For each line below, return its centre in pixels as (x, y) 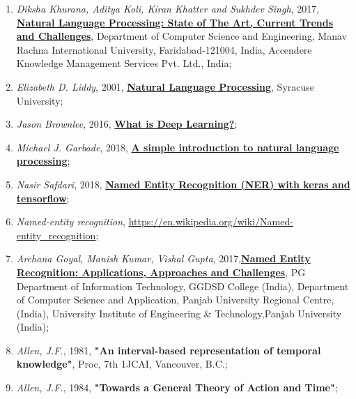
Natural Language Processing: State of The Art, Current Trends (175, 22)
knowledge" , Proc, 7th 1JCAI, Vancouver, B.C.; (122, 364)
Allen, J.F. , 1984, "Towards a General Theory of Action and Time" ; (177, 387)
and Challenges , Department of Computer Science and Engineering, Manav (181, 36)
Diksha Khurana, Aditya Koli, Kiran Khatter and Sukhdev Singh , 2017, (168, 8)
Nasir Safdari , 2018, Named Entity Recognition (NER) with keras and (183, 184)
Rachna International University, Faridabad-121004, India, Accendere (164, 49)
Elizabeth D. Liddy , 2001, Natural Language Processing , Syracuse (165, 86)
